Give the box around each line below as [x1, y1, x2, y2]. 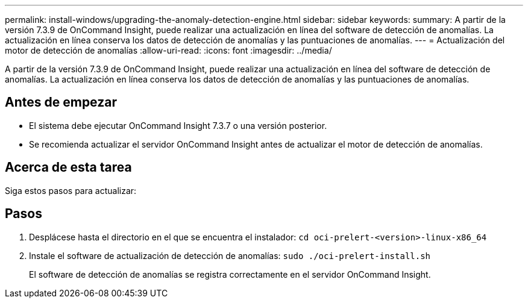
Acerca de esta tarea [5, 160, 132, 175]
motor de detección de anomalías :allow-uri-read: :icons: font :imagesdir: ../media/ [5, 45, 332, 55]
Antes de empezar [5, 95, 117, 110]
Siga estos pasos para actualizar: [5, 185, 137, 196]
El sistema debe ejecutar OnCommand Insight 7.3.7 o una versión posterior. [29, 120, 327, 131]
